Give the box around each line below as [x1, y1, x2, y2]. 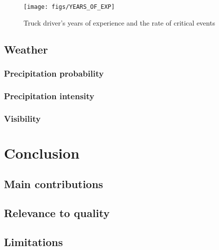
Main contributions [4, 176, 103, 192]
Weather [4, 41, 48, 56]
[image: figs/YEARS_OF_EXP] [24, 3, 115, 10]
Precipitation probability [4, 67, 104, 79]
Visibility [4, 112, 41, 124]
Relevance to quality [4, 205, 110, 221]
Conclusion [4, 142, 80, 163]
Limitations [4, 234, 63, 249]
